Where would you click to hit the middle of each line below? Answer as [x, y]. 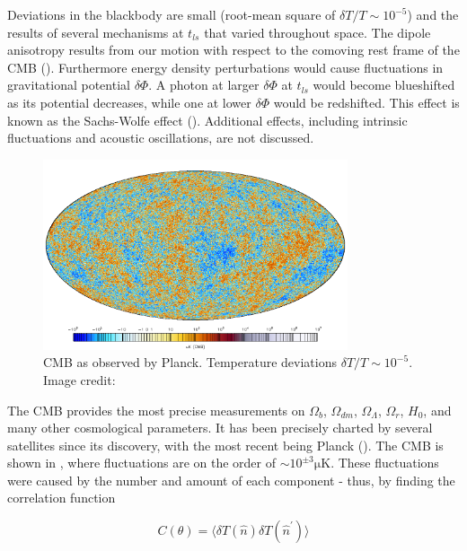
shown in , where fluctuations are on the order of [141, 463]
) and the [433, 14]
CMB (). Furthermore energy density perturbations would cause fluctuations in [225, 67]
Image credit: [79, 379]
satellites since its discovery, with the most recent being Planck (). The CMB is [225, 445]
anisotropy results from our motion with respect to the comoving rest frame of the [233, 50]
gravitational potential [69, 85]
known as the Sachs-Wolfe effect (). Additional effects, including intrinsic [207, 120]
